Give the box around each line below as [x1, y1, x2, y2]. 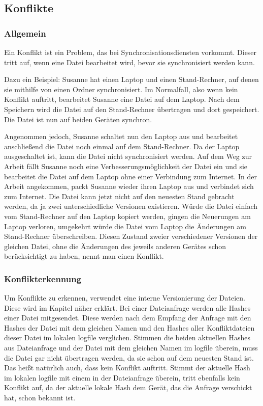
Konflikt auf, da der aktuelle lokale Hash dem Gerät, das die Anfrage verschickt [4, 382, 252, 393]
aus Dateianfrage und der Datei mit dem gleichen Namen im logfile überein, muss [4, 342, 258, 353]
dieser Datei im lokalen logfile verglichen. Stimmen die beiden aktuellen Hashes [4, 332, 251, 343]
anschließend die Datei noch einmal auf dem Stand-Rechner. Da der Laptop [4, 141, 240, 151]
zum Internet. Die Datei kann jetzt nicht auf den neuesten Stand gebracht [4, 191, 235, 201]
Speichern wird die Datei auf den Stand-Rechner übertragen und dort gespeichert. [4, 103, 259, 114]
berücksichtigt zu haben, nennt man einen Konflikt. [4, 251, 164, 261]
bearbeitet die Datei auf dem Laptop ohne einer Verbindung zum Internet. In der [4, 171, 257, 181]
